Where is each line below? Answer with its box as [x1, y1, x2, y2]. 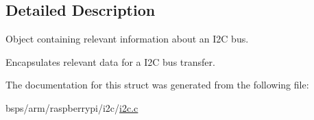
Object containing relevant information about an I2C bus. [5, 32, 249, 46]
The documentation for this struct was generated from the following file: [5, 77, 309, 92]
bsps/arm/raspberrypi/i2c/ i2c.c [5, 100, 138, 115]
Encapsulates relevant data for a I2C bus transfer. [5, 54, 215, 69]
